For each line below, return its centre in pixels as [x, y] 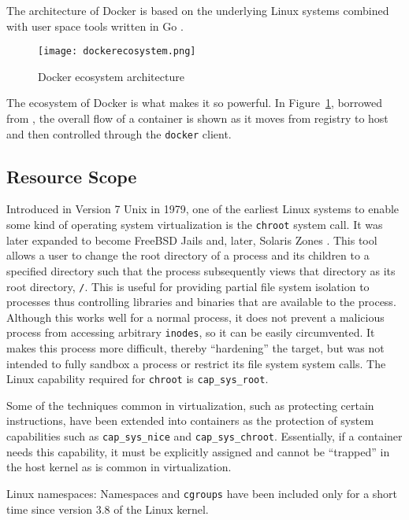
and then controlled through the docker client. [119, 133]
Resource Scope [72, 176]
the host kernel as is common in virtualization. [119, 467]
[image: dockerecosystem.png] [117, 52]
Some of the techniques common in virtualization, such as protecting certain [190, 405]
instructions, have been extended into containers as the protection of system [190, 420]
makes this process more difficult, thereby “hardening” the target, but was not [195, 348]
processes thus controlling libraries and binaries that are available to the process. [201, 302]
